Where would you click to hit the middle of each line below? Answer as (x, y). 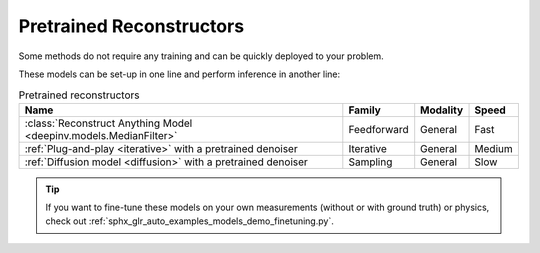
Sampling (370, 162)
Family (365, 110)
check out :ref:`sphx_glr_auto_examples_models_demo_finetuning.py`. (189, 221)
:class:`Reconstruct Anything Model (108, 123)
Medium (494, 148)
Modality (442, 110)
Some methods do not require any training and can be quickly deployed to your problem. (201, 56)
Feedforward (378, 129)
